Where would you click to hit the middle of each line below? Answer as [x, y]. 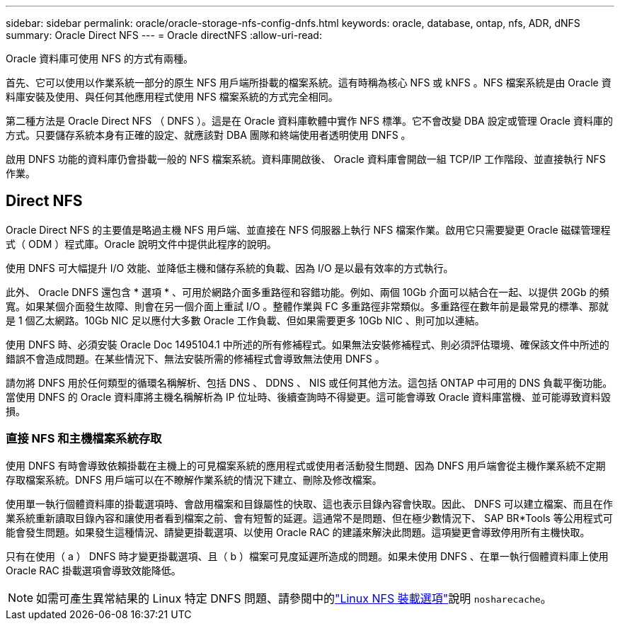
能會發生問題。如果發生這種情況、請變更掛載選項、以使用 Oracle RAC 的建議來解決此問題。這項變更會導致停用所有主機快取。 [298, 532]
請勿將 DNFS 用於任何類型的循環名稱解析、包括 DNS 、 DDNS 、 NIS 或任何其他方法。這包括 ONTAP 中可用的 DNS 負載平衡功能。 [309, 382]
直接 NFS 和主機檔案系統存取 [84, 439]
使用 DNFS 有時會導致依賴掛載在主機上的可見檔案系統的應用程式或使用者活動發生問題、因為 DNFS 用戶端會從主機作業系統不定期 [306, 465]
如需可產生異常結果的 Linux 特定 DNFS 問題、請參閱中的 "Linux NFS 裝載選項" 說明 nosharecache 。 [294, 598]
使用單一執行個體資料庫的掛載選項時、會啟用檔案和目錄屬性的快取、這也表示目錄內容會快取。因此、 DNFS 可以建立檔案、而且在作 [309, 503]
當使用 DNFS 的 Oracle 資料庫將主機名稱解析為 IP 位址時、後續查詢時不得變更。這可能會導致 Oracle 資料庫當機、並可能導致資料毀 [308, 397]
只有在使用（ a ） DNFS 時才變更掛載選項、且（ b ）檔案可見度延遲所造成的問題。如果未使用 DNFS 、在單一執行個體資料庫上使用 [307, 556]
